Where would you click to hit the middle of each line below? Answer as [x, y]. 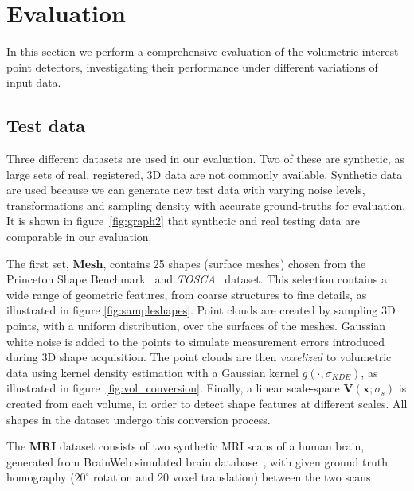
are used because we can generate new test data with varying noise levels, [186, 190]
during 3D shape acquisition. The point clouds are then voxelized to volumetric [199, 357]
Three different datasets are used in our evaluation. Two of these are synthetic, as [205, 159]
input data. [34, 82]
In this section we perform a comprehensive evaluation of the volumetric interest [203, 51]
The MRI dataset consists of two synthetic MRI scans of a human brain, [186, 446]
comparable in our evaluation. [79, 237]
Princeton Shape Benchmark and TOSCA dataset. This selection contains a [197, 279]
